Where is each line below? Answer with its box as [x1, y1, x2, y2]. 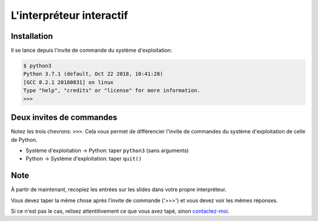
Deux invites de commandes [11, 112, 118, 123]
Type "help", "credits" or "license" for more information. [23, 87, 201, 94]
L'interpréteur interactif [11, 9, 128, 22]
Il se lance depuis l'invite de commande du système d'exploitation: [11, 47, 173, 54]
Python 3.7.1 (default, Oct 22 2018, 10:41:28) [23, 71, 163, 78]
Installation [11, 31, 53, 41]
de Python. [11, 136, 38, 143]
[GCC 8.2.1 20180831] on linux [23, 79, 114, 85]
